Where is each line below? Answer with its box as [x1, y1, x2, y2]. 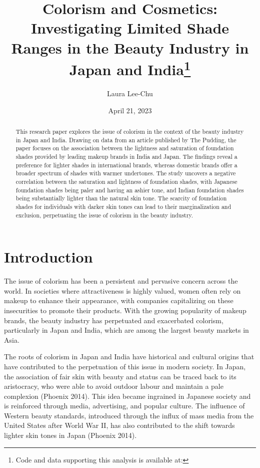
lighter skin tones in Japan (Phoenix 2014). [4, 430, 137, 440]
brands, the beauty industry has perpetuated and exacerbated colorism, [4, 315, 223, 325]
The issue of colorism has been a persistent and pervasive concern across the [4, 276, 238, 286]
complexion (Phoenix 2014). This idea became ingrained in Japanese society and [4, 390, 251, 401]
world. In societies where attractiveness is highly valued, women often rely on [4, 285, 241, 296]
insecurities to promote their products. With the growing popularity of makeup [4, 305, 246, 315]
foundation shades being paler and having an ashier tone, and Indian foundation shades [15, 185, 244, 194]
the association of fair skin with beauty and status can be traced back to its [4, 371, 236, 381]
